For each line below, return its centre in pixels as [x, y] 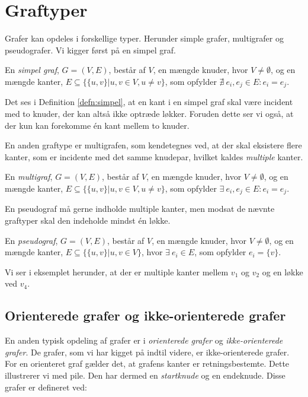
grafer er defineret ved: [46, 387]
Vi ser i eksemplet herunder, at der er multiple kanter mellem [117, 271]
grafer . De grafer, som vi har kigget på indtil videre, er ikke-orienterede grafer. [147, 352]
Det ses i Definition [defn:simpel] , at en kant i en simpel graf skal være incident [149, 102]
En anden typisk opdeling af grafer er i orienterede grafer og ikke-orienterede [144, 340]
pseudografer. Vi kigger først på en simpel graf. [91, 50]
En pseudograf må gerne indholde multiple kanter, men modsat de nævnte [140, 209]
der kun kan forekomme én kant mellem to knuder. [97, 125]
